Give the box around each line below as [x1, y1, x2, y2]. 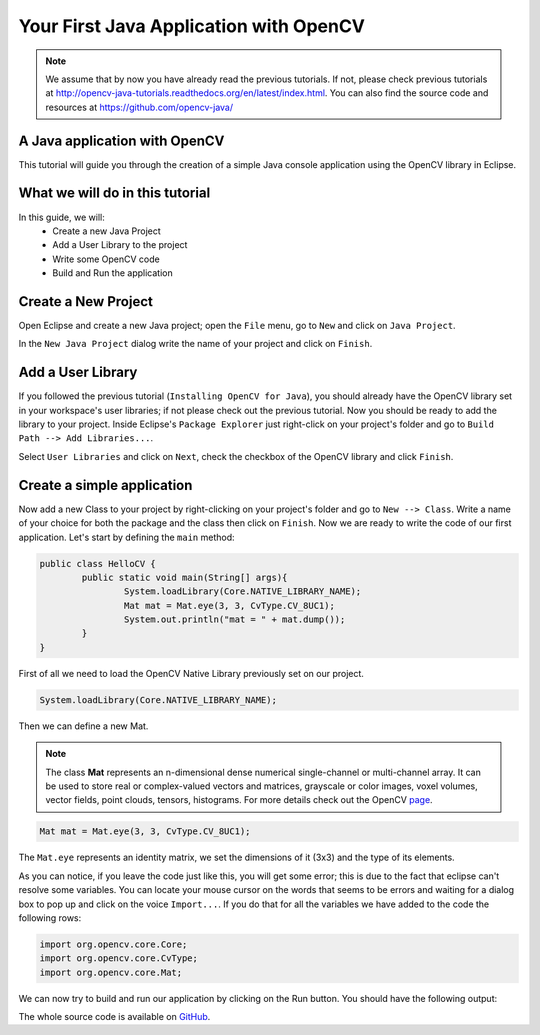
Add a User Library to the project [52, 239, 188, 251]
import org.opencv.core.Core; [39, 938, 188, 950]
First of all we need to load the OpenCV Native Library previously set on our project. [18, 667, 365, 679]
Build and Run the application [52, 267, 174, 279]
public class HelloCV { [39, 558, 157, 569]
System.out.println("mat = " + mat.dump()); [123, 614, 346, 625]
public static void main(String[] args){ [81, 571, 288, 583]
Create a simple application [18, 476, 193, 494]
